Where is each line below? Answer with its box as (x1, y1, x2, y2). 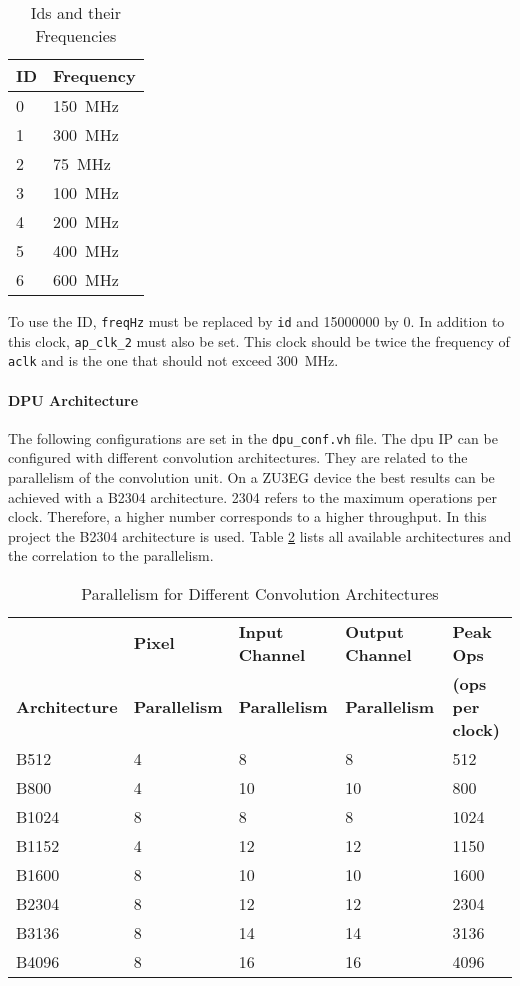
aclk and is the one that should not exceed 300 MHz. (8, 350, 339, 371)
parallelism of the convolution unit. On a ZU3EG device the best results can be (8, 467, 495, 488)
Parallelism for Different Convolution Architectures (81, 581, 439, 605)
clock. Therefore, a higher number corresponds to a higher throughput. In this (8, 506, 487, 527)
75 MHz (53, 152, 111, 175)
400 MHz (53, 239, 119, 262)
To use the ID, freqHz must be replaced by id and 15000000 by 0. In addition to (8, 311, 505, 331)
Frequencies (35, 24, 117, 47)
